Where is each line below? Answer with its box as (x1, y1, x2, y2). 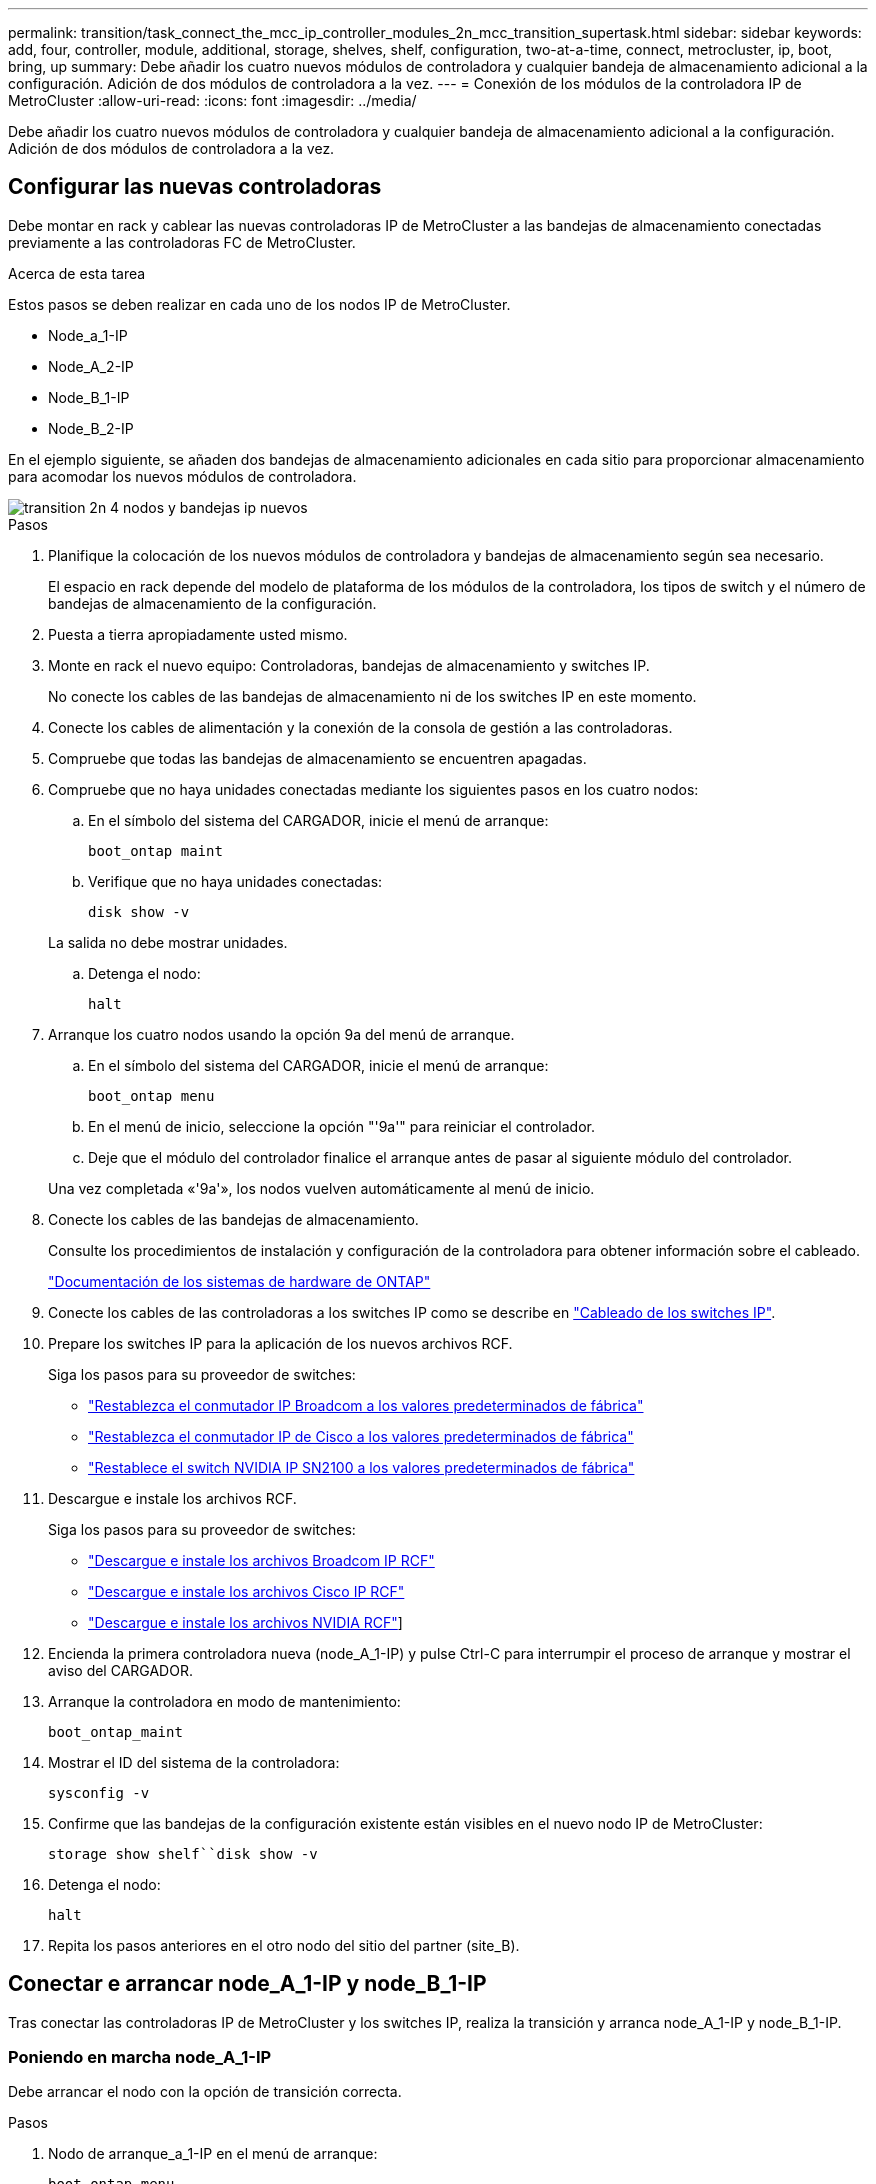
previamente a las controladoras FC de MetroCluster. (8, 233, 356, 251)
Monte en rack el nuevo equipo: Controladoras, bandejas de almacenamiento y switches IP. (48, 656, 650, 674)
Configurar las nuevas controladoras (8, 174, 382, 200)
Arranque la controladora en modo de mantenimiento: (48, 1692, 401, 1710)
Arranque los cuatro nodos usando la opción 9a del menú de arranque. (48, 1025, 515, 1043)
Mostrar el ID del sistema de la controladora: (48, 1753, 340, 1771)
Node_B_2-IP (48, 419, 134, 437)
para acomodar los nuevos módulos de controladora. (8, 467, 357, 485)
